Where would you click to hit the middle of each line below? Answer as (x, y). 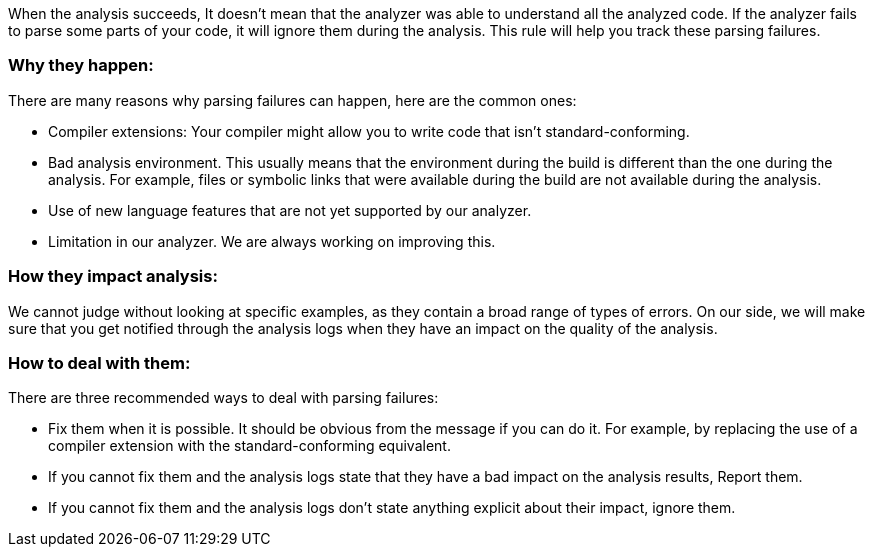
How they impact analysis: (113, 276)
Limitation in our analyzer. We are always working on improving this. (272, 241)
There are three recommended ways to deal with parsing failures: (223, 398)
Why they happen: (81, 65)
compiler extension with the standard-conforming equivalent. (249, 446)
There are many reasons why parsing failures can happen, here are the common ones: (292, 100)
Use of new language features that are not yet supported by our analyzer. (290, 210)
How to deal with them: (99, 362)
